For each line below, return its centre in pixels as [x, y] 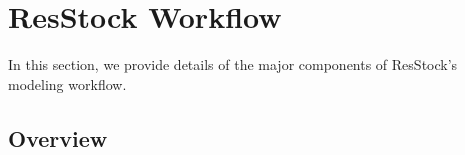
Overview [58, 137]
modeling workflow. [67, 83]
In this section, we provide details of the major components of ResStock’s [233, 64]
